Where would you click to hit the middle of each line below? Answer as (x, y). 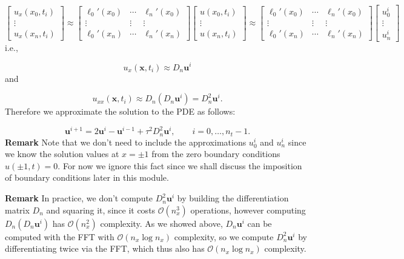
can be (260, 223)
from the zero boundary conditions (216, 154)
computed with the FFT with (60, 236)
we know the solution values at (62, 154)
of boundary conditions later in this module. (87, 177)
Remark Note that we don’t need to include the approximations (126, 142)
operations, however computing (248, 210)
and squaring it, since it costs (101, 210)
